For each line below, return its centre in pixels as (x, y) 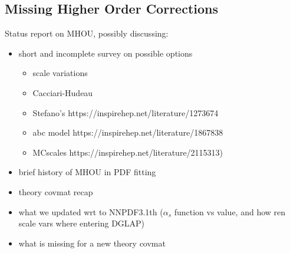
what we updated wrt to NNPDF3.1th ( (91, 211)
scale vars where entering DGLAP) (82, 223)
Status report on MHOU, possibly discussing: (87, 33)
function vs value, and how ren (230, 211)
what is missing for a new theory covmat (92, 243)
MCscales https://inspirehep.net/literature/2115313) (128, 152)
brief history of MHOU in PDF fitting (87, 172)
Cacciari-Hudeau (63, 92)
